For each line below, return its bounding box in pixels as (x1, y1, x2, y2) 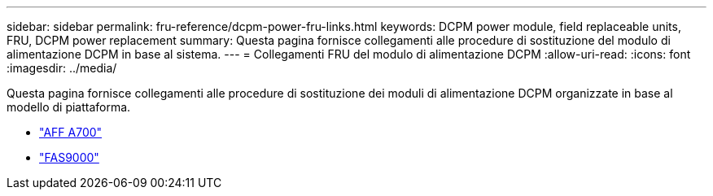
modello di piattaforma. (7, 100, 131, 114)
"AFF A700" (39, 125, 103, 139)
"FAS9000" (39, 150, 99, 164)
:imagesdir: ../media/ (7, 61, 117, 75)
